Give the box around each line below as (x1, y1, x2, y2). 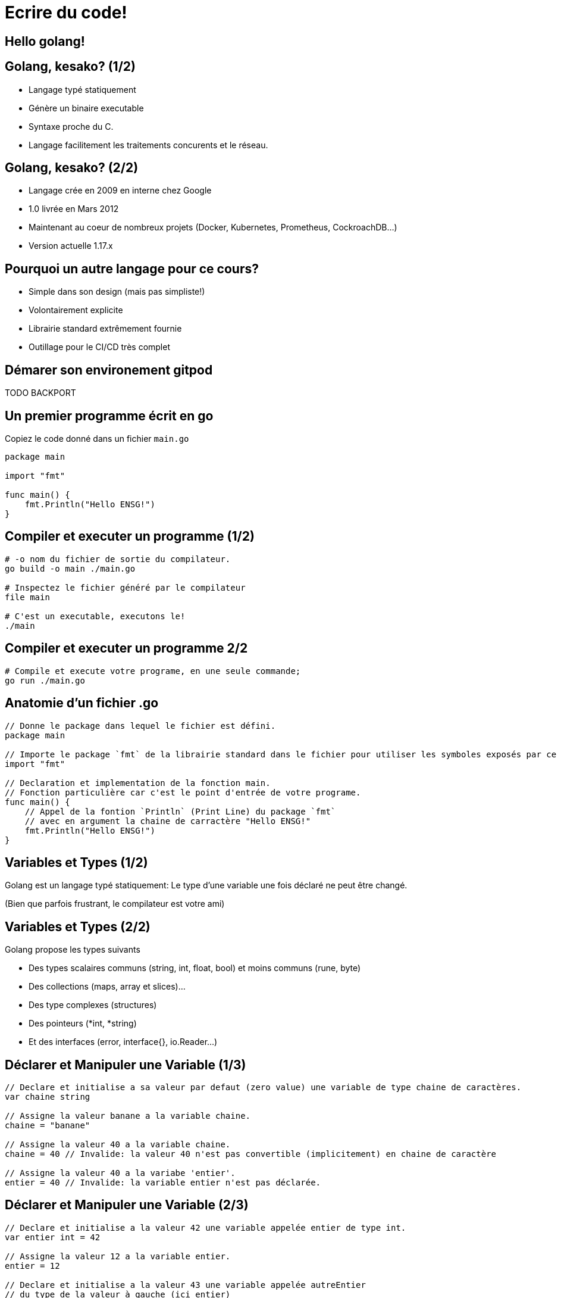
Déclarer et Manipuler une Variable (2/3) (5, 1197, 249, 1213)
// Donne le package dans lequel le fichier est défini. (5, 720, 276, 731)
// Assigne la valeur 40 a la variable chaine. (5, 1140, 231, 1150)
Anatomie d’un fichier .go (5, 695, 159, 711)
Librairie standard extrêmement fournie (29, 323, 182, 334)
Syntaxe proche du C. (29, 121, 114, 132)
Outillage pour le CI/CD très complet (29, 342, 170, 352)
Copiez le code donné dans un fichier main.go (5, 433, 189, 444)
